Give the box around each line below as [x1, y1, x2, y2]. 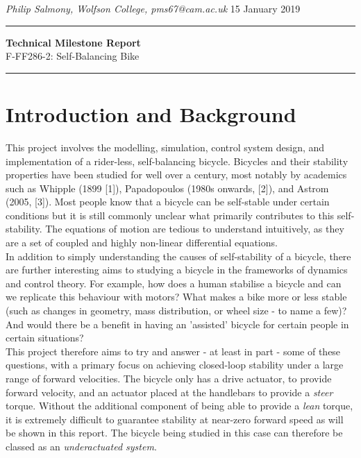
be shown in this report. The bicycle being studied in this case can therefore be [6, 425, 343, 440]
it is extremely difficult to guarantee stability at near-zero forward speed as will [6, 412, 344, 426]
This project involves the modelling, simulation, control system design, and [6, 139, 325, 154]
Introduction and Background [6, 99, 296, 128]
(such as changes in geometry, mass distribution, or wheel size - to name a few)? [6, 303, 347, 318]
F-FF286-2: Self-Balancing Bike [6, 49, 140, 63]
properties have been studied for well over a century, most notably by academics [6, 167, 347, 182]
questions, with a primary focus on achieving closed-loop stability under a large [6, 357, 344, 372]
